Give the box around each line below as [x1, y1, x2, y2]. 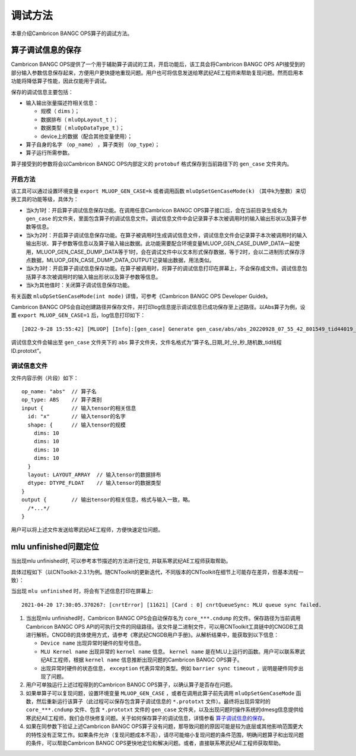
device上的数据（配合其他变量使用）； [40, 133, 133, 140]
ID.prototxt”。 [11, 347, 44, 354]
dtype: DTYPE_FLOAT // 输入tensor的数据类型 [27, 479, 161, 487]
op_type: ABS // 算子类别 [21, 396, 102, 403]
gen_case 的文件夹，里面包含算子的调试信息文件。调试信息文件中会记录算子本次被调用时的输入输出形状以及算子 [26, 215, 302, 222]
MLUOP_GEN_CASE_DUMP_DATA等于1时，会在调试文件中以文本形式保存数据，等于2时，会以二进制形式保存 [36, 248, 300, 255]
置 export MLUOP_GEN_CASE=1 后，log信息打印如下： [11, 312, 146, 319]
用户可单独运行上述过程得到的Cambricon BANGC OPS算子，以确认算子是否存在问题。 [26, 681, 236, 688]
